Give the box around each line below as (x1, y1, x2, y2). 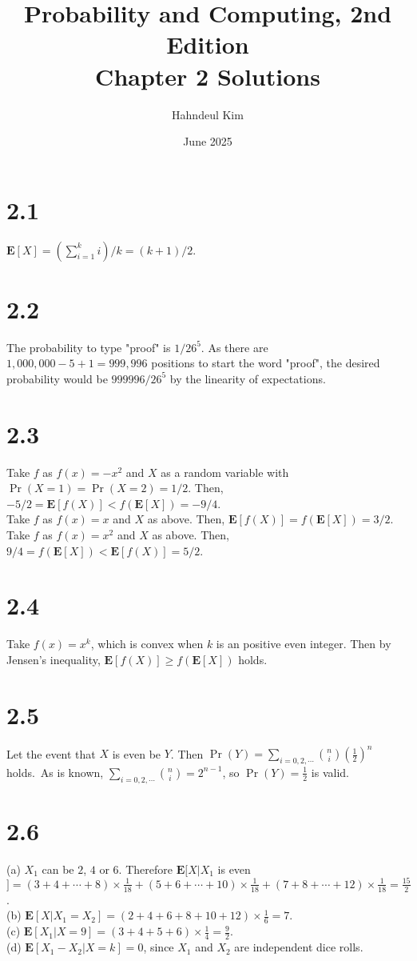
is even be (112, 745, 161, 762)
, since (143, 939, 174, 955)
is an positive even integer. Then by (216, 635, 391, 652)
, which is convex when (90, 635, 204, 652)
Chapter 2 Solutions (95, 59, 320, 92)
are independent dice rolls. (234, 939, 363, 955)
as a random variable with (161, 463, 289, 480)
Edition (166, 28, 249, 61)
